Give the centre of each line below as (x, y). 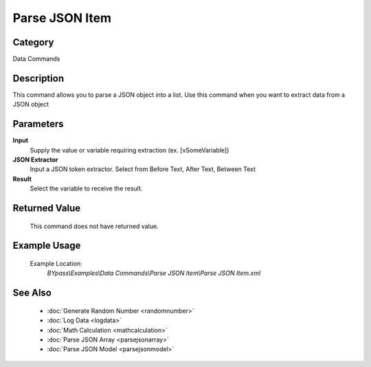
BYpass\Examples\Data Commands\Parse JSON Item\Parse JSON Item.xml (154, 273)
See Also (32, 293)
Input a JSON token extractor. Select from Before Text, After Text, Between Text (143, 169)
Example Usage (47, 246)
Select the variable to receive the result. (86, 188)
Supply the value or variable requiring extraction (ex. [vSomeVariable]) (130, 150)
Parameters (38, 124)
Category (33, 42)
